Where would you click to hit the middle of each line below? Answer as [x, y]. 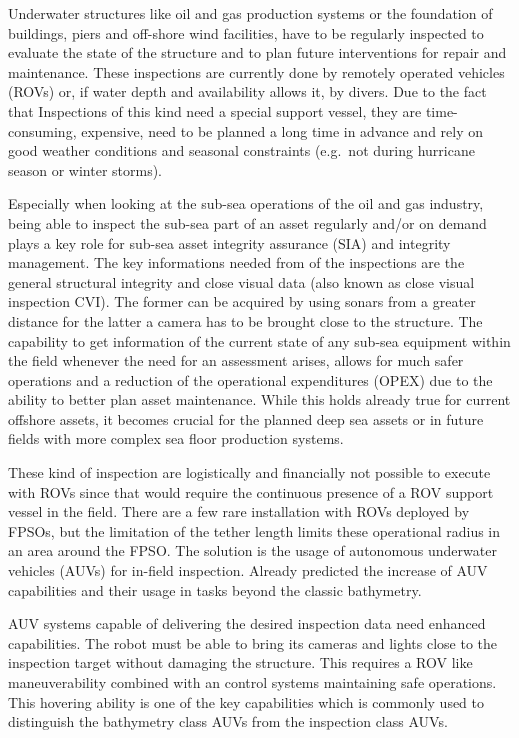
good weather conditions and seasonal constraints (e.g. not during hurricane [241, 150]
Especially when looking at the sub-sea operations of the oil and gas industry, [246, 203]
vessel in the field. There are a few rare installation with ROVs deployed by [239, 511]
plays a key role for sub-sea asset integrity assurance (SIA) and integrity [229, 242]
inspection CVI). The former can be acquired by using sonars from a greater [242, 301]
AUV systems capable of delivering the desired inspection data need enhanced [247, 623]
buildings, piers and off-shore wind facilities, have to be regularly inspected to [246, 32]
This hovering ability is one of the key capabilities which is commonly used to [246, 701]
